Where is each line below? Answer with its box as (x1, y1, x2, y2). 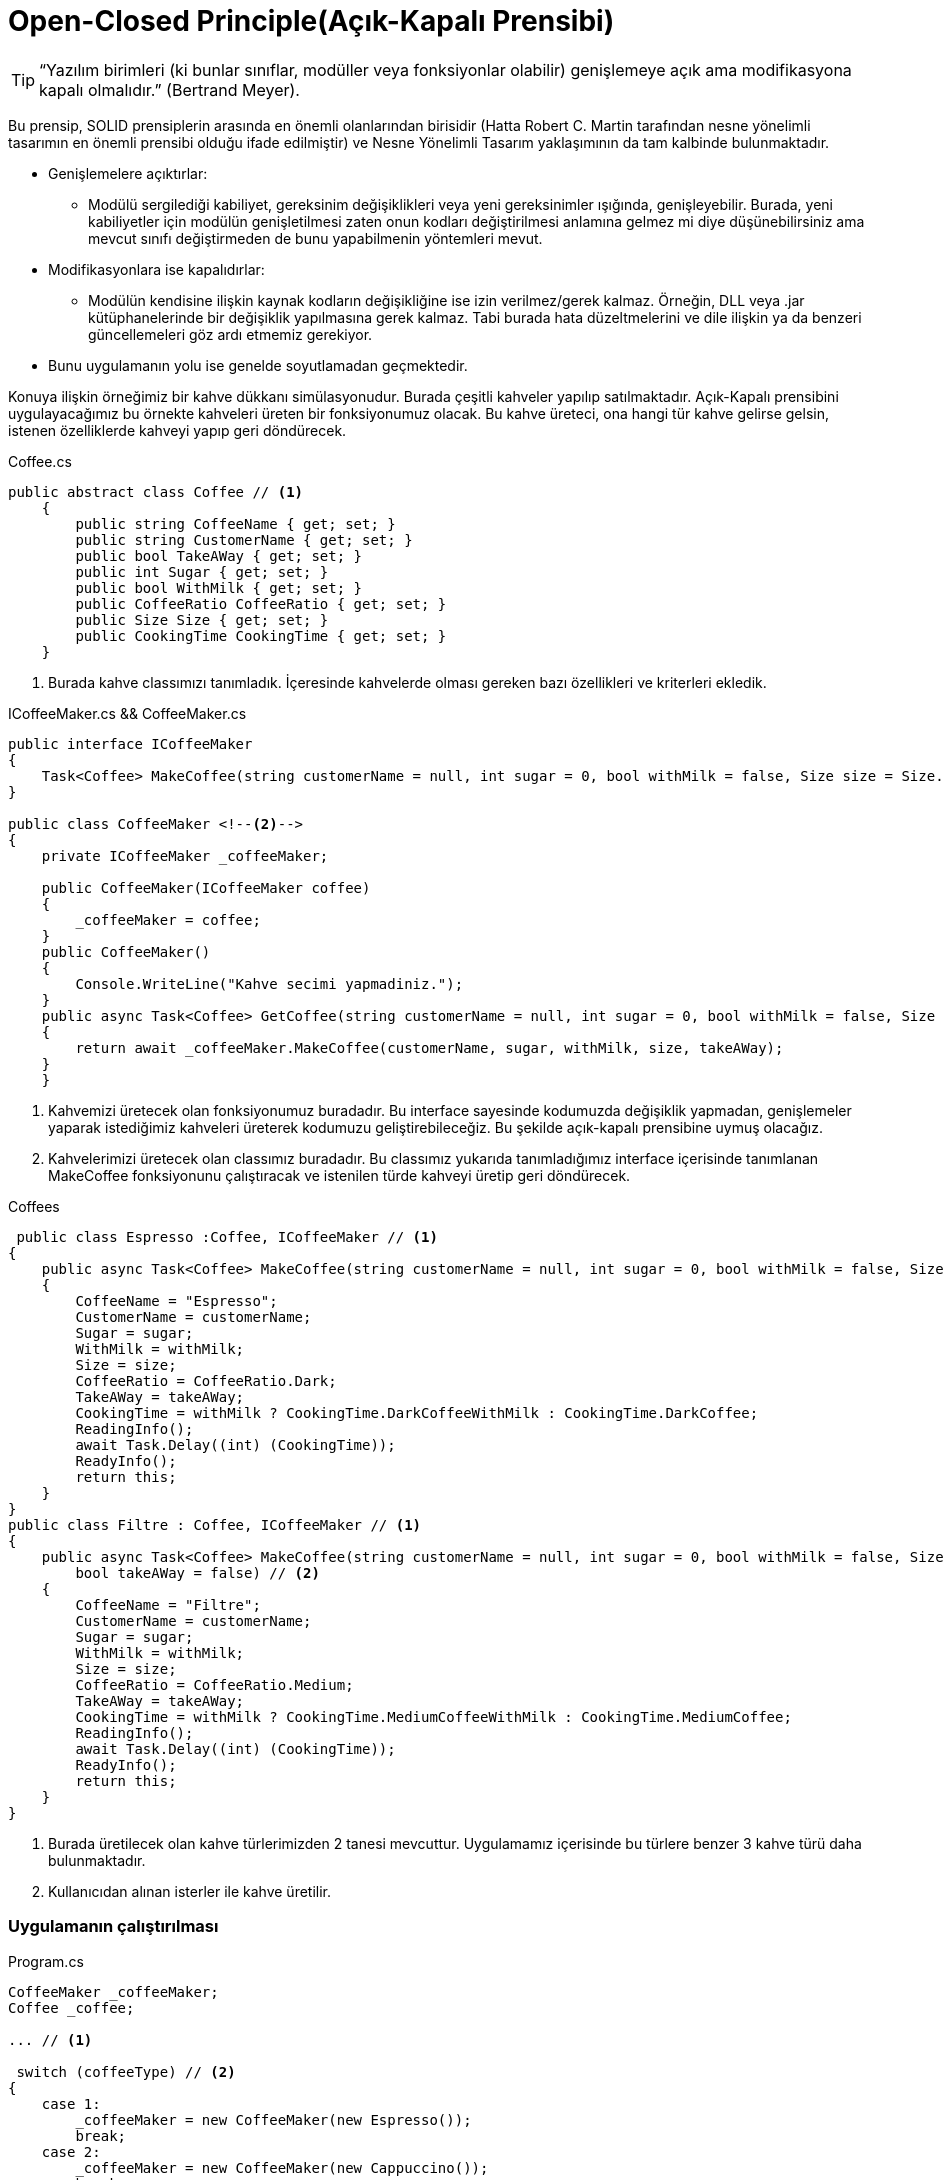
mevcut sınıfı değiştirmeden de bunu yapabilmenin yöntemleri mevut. (88, 229, 543, 247)
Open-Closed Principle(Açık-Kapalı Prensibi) (8, 4, 615, 38)
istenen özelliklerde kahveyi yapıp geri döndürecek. (8, 421, 347, 439)
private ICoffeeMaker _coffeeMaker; (41, 847, 329, 864)
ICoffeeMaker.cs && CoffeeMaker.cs (8, 704, 247, 722)
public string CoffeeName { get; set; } (75, 515, 396, 532)
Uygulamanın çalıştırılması (8, 1916, 219, 1937)
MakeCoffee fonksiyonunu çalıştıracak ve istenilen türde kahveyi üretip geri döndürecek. (48, 1166, 631, 1184)
